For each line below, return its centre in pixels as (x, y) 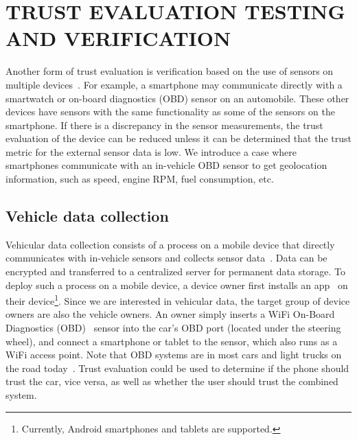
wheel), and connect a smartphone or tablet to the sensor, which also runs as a (172, 341)
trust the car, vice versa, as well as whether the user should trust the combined (172, 381)
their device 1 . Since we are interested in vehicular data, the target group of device (178, 300)
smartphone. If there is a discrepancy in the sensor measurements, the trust (164, 125)
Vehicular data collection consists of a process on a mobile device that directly (170, 244)
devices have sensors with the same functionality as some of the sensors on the (170, 112)
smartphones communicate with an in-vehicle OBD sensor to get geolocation (166, 165)
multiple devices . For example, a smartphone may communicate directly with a (174, 84)
